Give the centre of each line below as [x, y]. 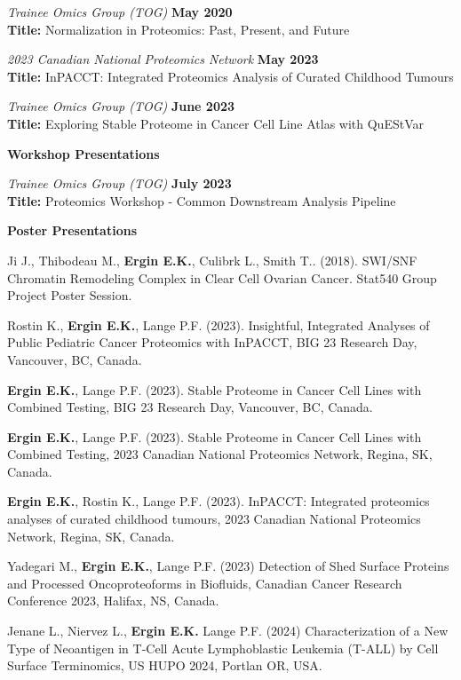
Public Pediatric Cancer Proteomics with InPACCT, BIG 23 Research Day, [212, 342]
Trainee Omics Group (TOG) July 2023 [119, 183]
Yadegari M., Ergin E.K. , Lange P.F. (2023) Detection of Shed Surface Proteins [228, 566]
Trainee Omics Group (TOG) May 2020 [120, 12]
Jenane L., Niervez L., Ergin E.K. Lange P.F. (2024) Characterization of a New [228, 631]
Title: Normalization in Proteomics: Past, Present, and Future [179, 29]
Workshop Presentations [83, 153]
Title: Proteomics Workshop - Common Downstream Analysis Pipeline [202, 200]
